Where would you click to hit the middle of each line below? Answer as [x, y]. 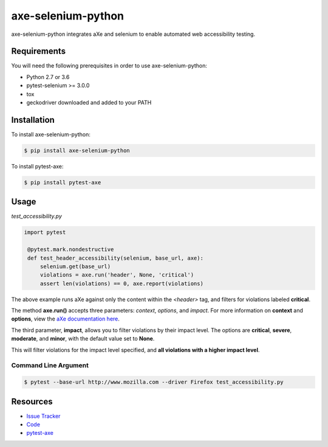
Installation [33, 120]
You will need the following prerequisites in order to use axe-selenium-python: [109, 66]
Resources [32, 401]
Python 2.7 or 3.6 [48, 77]
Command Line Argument [50, 366]
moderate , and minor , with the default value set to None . [83, 339]
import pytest [45, 232]
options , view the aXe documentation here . [65, 319]
